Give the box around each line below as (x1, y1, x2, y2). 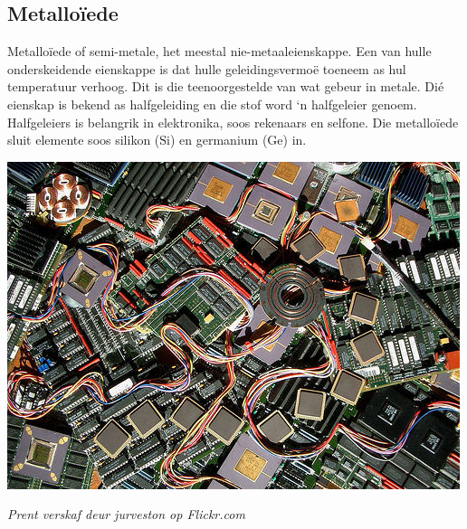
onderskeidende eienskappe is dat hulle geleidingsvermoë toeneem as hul (7, 59, 406, 78)
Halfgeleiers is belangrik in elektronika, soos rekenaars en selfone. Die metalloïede (7, 112, 459, 131)
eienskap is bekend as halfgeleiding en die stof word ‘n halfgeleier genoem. (7, 94, 417, 113)
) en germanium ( (169, 130, 268, 149)
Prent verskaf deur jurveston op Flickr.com (7, 505, 245, 524)
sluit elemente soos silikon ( (7, 130, 160, 149)
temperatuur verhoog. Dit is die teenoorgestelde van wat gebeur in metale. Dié (7, 77, 444, 96)
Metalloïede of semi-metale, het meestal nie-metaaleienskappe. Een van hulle (7, 42, 432, 61)
